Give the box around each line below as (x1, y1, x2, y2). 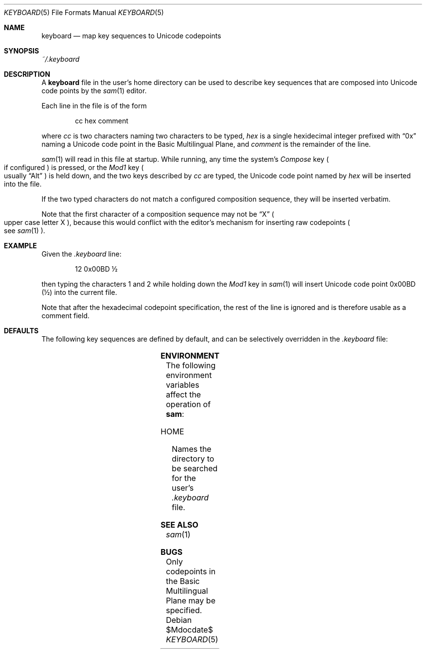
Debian (166, 615, 192, 625)
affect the (166, 390, 201, 399)
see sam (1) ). (4, 226, 45, 235)
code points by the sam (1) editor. (41, 86, 147, 95)
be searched (172, 464, 218, 473)
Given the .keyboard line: (41, 250, 122, 258)
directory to (172, 454, 214, 464)
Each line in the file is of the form (41, 102, 147, 110)
